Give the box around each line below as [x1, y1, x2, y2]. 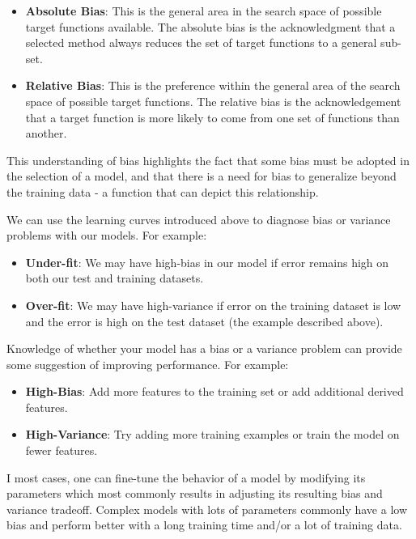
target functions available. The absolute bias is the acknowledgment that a [25, 18, 396, 35]
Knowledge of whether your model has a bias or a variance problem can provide [6, 340, 402, 357]
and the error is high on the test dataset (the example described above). [25, 312, 384, 329]
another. [25, 125, 67, 142]
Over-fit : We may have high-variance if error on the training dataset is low [25, 296, 401, 313]
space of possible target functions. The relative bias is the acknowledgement [25, 92, 401, 109]
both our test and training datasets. [25, 269, 204, 286]
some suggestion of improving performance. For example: [6, 355, 289, 372]
